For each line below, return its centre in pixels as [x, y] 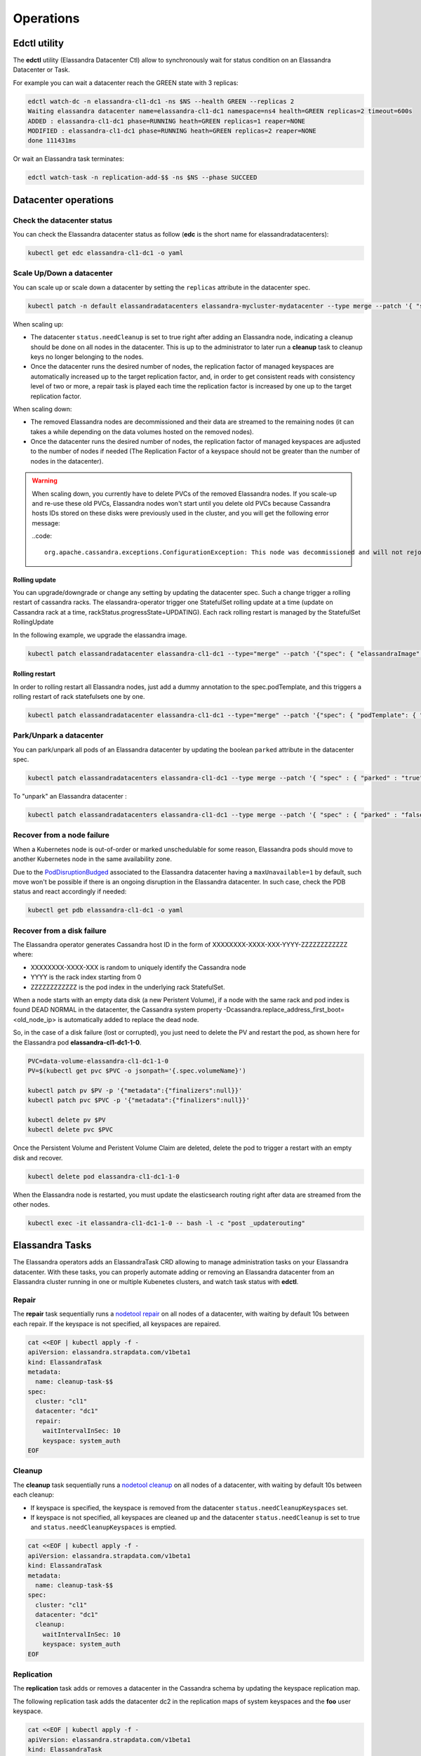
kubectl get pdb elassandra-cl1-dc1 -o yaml [106, 910]
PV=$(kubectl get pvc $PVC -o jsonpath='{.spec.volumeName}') [137, 1070]
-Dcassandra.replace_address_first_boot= [284, 1010]
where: [23, 955]
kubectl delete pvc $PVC [71, 1130]
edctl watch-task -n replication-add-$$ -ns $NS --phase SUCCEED [142, 178]
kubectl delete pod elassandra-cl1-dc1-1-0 [104, 1176]
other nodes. [32, 1204]
